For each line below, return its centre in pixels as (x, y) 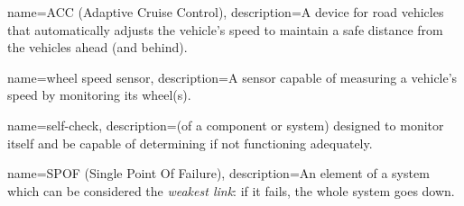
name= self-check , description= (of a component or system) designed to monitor (226, 125)
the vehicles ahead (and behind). (97, 47)
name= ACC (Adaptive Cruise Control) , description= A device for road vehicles (226, 12)
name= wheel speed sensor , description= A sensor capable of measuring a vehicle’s (232, 77)
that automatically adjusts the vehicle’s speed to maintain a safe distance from (225, 29)
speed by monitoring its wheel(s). (99, 95)
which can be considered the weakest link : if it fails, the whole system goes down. (231, 190)
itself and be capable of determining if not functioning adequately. (190, 143)
